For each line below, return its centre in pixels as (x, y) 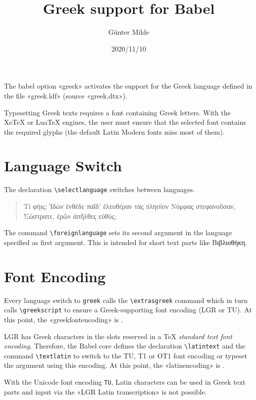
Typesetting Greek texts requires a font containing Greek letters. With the (117, 112)
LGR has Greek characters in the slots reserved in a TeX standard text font (118, 336)
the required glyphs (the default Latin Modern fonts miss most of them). (114, 131)
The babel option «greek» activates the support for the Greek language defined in (128, 86)
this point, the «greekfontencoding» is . (64, 319)
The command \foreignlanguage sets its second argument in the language (118, 232)
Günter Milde (129, 32)
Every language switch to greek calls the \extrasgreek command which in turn (126, 300)
